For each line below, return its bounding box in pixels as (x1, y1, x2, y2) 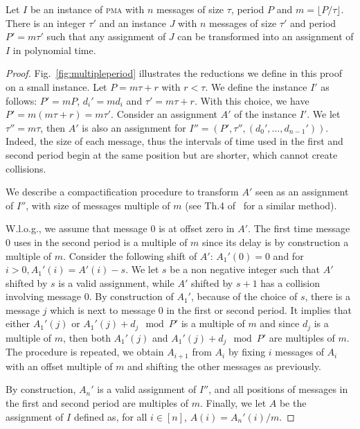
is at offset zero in (159, 221, 235, 236)
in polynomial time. (12, 42, 96, 57)
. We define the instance (205, 79, 307, 94)
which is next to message (50, 302, 156, 317)
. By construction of (89, 289, 174, 304)
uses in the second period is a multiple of (13, 234, 188, 249)
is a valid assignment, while (58, 275, 174, 290)
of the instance (234, 107, 297, 121)
